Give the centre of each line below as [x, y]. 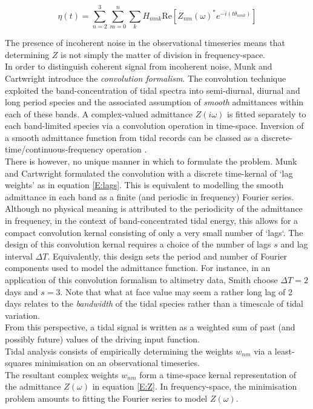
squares [18, 363]
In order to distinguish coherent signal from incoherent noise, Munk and [139, 66]
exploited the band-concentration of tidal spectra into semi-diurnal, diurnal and [153, 90]
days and [21, 291]
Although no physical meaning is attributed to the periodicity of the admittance [154, 208]
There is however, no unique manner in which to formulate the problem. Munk [151, 161]
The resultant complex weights [62, 374]
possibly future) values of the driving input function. [102, 339]
